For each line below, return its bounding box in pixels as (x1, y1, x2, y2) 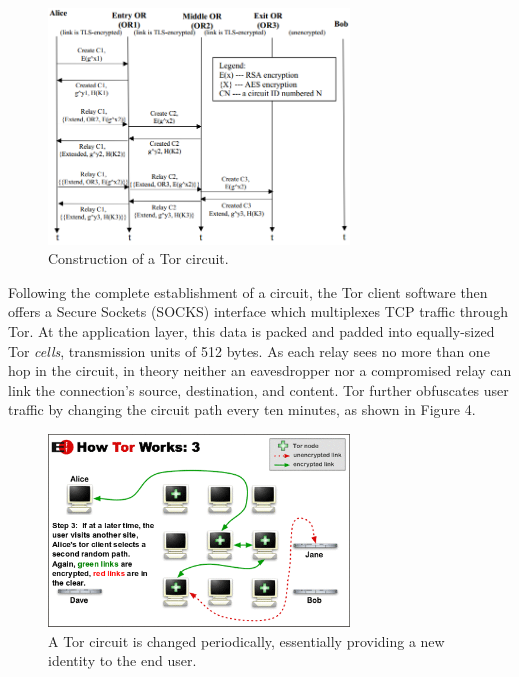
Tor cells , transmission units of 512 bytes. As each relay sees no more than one (8, 340, 490, 361)
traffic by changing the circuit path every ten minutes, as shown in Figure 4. (8, 399, 476, 420)
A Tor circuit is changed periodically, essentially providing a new (48, 630, 445, 651)
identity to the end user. (48, 650, 197, 671)
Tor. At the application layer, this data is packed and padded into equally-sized (8, 321, 495, 342)
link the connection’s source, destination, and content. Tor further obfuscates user (8, 379, 509, 400)
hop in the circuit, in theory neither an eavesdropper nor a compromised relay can (8, 360, 512, 381)
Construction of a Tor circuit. (48, 248, 229, 269)
